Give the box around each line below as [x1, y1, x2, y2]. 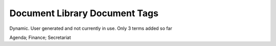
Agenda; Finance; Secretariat [9, 34, 71, 40]
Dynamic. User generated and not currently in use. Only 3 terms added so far [9, 25, 172, 31]
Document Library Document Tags [9, 8, 158, 19]
